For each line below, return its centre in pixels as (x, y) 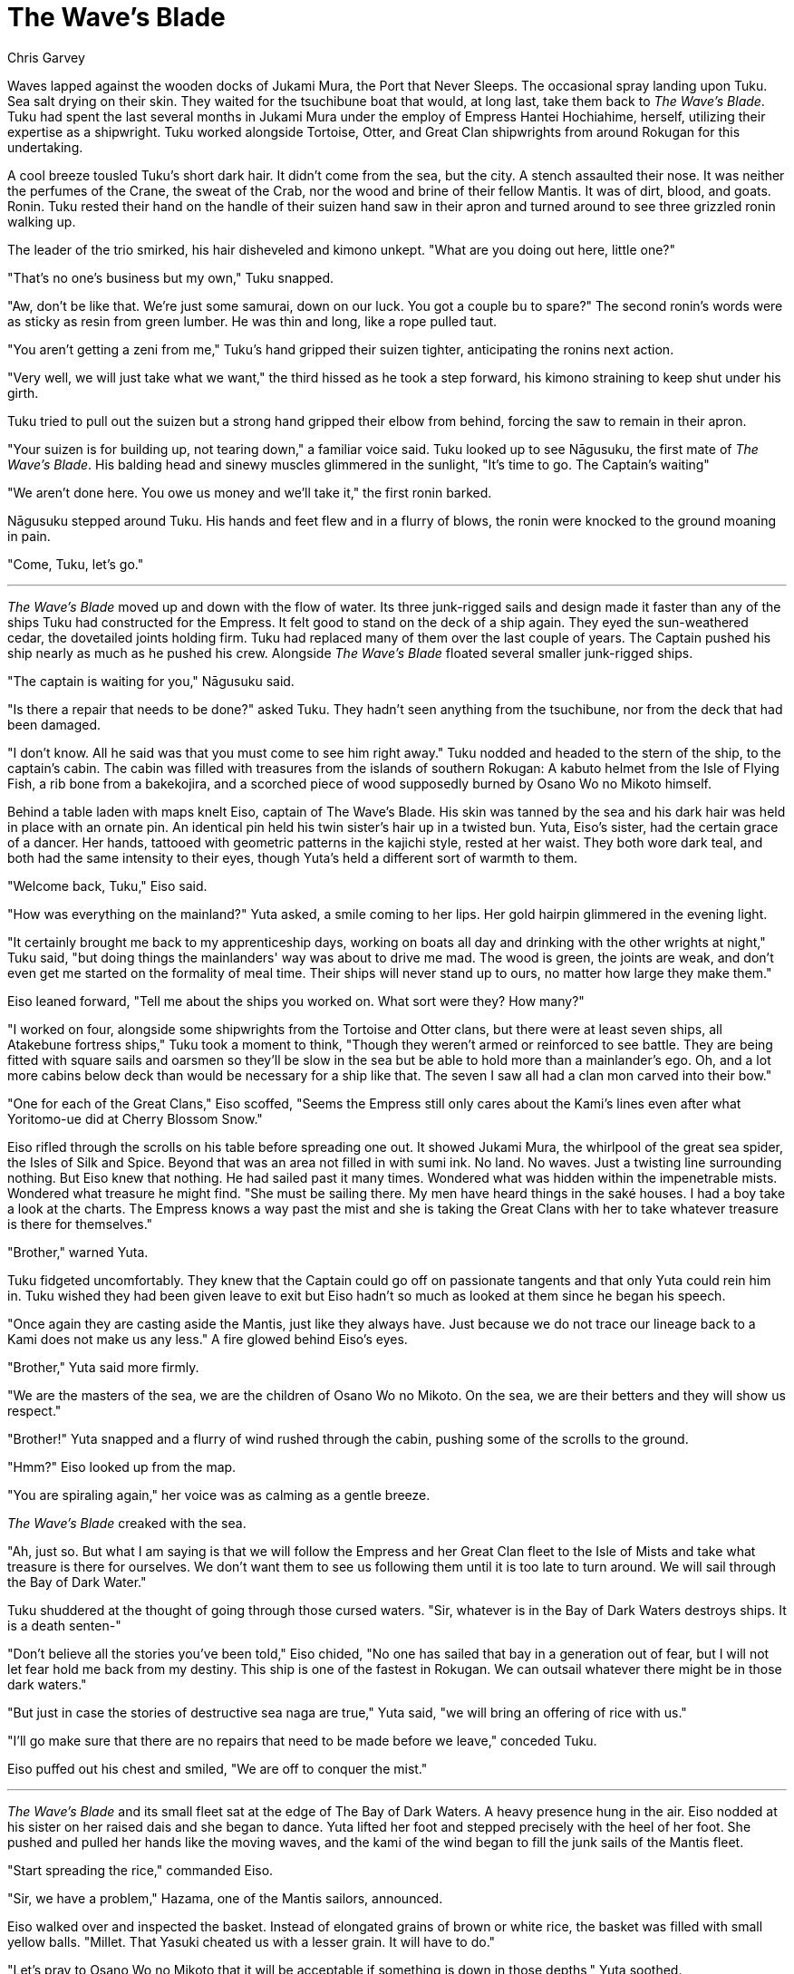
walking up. (42, 221)
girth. (23, 392)
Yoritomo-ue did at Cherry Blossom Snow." (135, 1118)
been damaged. (54, 724)
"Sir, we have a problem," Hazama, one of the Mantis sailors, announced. (225, 1898)
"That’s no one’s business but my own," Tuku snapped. (171, 277)
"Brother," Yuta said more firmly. (103, 1367)
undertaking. (45, 147)
